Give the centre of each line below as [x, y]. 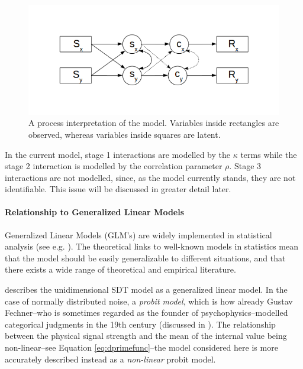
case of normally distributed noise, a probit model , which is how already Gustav [149, 301]
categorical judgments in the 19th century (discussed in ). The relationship [140, 324]
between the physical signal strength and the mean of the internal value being [146, 336]
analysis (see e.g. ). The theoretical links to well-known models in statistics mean [152, 246]
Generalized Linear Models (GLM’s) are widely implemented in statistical [138, 234]
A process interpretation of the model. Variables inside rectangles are [154, 123]
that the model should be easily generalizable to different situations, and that [145, 258]
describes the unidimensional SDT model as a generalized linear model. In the [146, 289]
